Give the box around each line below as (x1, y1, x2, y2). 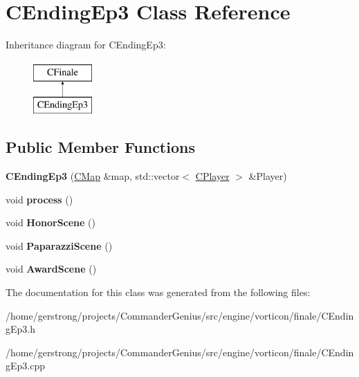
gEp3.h (6, 322, 35, 336)
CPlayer (195, 169, 230, 183)
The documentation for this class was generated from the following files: (6, 285, 311, 300)
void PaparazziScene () (6, 238, 113, 252)
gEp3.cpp (6, 358, 45, 373)
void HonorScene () (6, 215, 95, 230)
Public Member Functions (6, 136, 195, 158)
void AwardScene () (6, 261, 97, 276)
